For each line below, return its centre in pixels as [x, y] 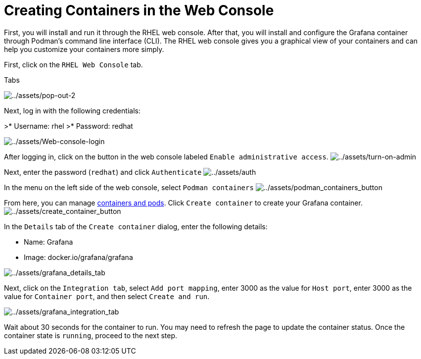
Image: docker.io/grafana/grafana [78, 257]
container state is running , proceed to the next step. [91, 335]
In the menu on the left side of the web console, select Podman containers [129, 187]
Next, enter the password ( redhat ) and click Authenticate [103, 172]
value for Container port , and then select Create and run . [107, 296]
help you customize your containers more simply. [84, 49]
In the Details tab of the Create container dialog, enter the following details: [136, 226]
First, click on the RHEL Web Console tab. [73, 64]
